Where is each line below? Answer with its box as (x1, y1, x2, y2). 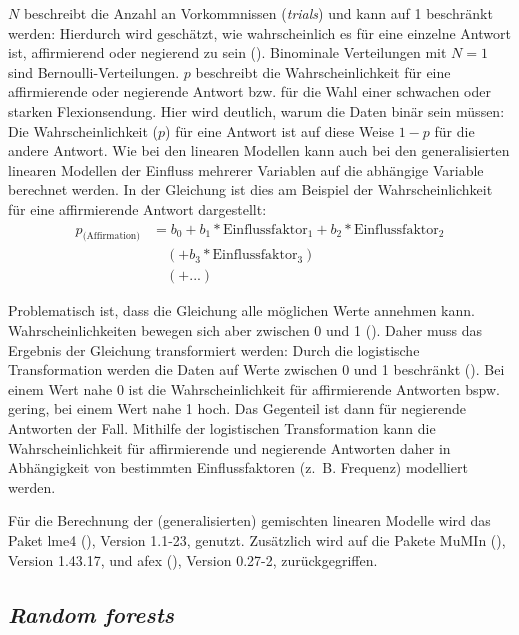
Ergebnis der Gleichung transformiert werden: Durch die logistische (8, 339, 420, 360)
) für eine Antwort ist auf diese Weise (165, 120, 395, 141)
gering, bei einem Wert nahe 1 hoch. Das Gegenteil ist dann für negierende (8, 398, 466, 419)
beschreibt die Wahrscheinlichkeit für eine (195, 61, 451, 82)
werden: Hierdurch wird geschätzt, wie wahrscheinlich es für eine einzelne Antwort (8, 22, 511, 43)
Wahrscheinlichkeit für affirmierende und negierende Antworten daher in (8, 437, 451, 458)
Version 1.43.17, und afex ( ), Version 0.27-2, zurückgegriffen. (8, 549, 378, 570)
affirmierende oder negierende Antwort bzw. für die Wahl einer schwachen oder (8, 81, 491, 102)
